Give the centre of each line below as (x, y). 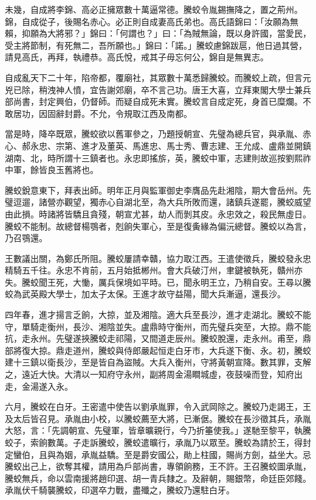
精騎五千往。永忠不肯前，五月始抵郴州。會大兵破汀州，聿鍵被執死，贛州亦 (154, 270)
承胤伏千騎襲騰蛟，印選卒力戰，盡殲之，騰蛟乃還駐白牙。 (120, 490)
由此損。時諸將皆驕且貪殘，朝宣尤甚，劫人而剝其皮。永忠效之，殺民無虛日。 (158, 213)
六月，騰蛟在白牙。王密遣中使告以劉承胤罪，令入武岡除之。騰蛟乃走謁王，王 (158, 407)
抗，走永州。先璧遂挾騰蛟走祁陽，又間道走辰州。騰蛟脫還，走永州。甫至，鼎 (158, 338)
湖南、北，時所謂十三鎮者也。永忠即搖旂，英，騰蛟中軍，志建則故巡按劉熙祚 (158, 157)
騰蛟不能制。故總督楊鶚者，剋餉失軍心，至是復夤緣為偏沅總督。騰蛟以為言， (158, 226)
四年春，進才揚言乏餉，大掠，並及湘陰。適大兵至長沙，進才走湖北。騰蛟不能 (158, 315)
